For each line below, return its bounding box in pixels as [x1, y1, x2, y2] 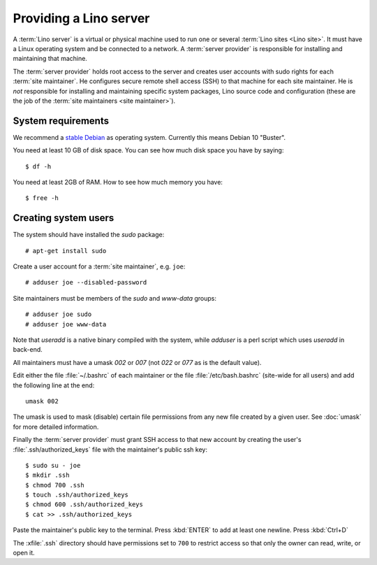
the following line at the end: [13, 381, 95, 389]
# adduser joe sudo [25, 310, 92, 318]
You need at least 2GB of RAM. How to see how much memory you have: [13, 178, 223, 186]
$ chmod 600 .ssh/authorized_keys [25, 501, 143, 508]
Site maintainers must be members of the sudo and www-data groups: [13, 294, 216, 302]
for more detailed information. [13, 422, 99, 431]
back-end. [13, 345, 43, 354]
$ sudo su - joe [25, 462, 81, 469]
